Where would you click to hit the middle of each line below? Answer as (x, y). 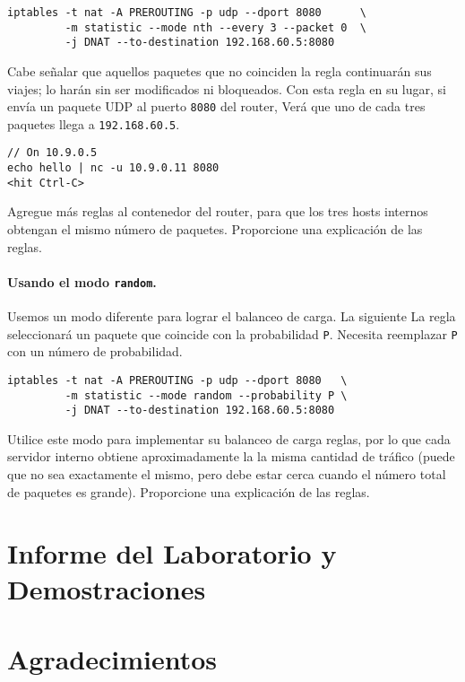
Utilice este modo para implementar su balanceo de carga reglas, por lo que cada (229, 438)
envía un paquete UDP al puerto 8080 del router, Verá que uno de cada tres (216, 106)
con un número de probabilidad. (95, 351)
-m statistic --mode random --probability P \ (206, 395)
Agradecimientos (112, 659)
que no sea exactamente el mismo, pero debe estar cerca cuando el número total (227, 474)
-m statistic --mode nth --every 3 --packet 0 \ (215, 27)
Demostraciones (107, 588)
